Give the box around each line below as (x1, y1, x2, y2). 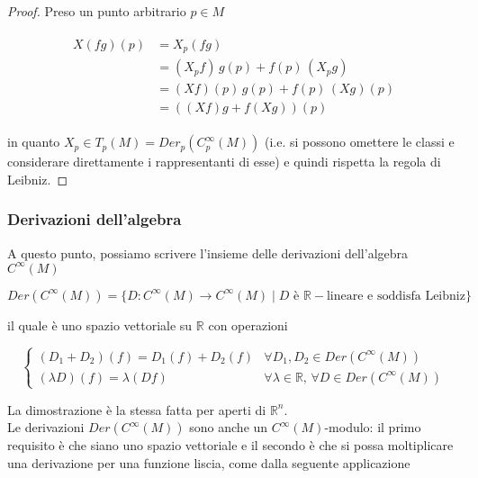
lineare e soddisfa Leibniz (326, 289, 465, 302)
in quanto (7, 132, 60, 151)
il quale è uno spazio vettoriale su (7, 315, 193, 334)
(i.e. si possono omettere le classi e (265, 132, 455, 151)
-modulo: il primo (324, 418, 421, 437)
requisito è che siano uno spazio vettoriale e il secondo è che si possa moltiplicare (7, 436, 454, 455)
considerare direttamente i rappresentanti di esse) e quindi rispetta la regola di (7, 152, 441, 171)
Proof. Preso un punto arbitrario (7, 2, 186, 20)
